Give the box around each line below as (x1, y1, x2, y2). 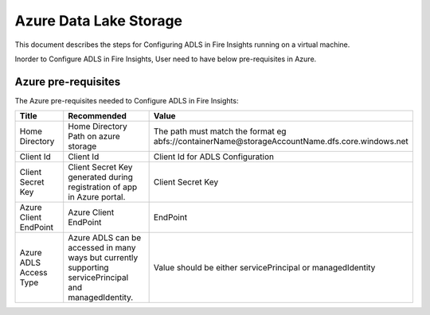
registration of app (68, 181, 138, 192)
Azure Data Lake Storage (14, 12, 183, 29)
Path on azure (68, 131, 120, 142)
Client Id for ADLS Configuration (153, 151, 275, 162)
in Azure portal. (68, 192, 126, 203)
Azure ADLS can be (68, 232, 142, 243)
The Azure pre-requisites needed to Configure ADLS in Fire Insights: (14, 95, 239, 105)
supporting (68, 262, 109, 274)
